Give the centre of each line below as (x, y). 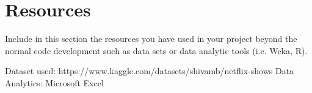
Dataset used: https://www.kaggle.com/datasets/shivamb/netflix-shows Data (150, 71)
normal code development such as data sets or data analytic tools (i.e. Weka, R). (156, 50)
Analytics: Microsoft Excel (54, 82)
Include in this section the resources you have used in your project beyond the (151, 39)
